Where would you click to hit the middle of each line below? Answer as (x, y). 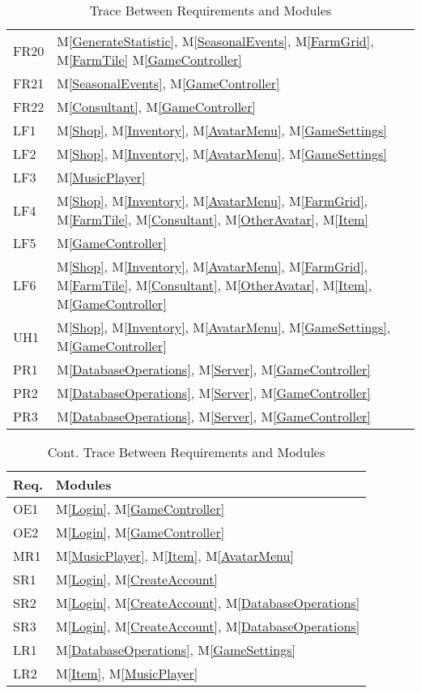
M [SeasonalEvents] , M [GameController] (168, 83)
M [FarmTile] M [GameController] (149, 60)
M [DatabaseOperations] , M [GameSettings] (176, 650)
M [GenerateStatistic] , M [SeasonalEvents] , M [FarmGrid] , (215, 41)
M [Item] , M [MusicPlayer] (127, 673)
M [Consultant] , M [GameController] (156, 107)
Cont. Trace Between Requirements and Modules (186, 452)
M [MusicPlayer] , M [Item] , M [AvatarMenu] (175, 556)
